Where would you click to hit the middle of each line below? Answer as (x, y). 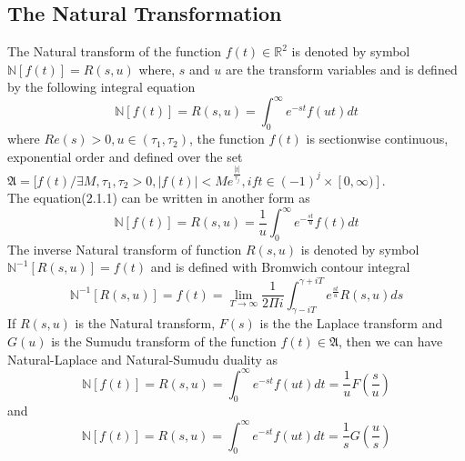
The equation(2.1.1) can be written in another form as (159, 197)
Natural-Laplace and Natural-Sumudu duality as (143, 359)
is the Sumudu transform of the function (164, 341)
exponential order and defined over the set (125, 156)
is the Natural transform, (145, 323)
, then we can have (390, 341)
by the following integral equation (101, 87)
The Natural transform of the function (115, 51)
